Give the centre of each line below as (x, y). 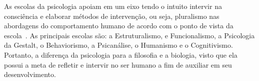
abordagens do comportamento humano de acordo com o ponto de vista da (119, 26)
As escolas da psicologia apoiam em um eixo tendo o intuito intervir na (113, 6)
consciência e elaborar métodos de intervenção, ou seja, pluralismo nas (112, 16)
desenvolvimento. (30, 74)
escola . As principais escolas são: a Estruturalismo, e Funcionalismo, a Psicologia (129, 35)
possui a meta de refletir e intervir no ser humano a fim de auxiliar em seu (118, 64)
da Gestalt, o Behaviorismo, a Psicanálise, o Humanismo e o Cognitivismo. (118, 45)
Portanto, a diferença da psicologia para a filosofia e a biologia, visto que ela (121, 54)
